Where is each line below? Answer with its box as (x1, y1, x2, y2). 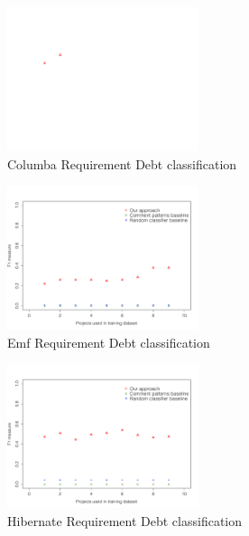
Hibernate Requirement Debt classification (7, 511, 243, 530)
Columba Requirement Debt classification (7, 154, 237, 173)
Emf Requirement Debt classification (7, 332, 210, 351)
